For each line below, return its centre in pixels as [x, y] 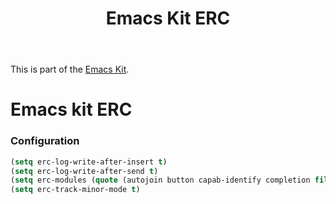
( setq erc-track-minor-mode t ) [75, 190]
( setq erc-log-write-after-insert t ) [89, 162]
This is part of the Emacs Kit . [70, 69]
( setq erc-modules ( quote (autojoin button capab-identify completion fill [171, 180]
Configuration [45, 141]
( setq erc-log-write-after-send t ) [84, 171]
